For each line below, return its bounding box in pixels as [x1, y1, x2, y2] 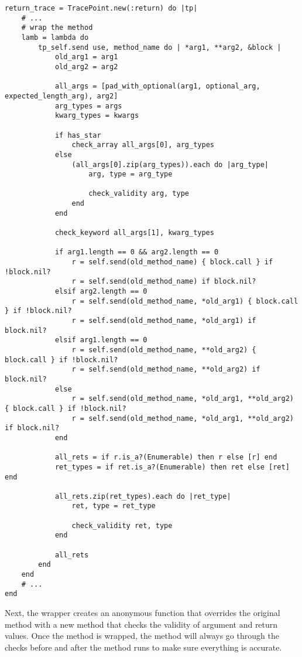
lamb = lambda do [21, 33, 89, 42]
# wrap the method [21, 23, 93, 32]
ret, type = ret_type [71, 502, 156, 510]
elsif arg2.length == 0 [54, 287, 147, 296]
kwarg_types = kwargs [54, 111, 139, 120]
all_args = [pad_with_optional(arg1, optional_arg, [54, 82, 260, 91]
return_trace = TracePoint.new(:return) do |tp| [5, 4, 198, 12]
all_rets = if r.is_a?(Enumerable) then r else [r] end [54, 453, 277, 462]
